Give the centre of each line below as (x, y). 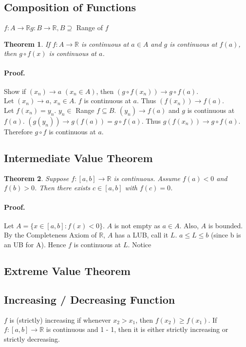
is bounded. (226, 225)
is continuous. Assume (147, 178)
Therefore (18, 131)
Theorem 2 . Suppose (37, 178)
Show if (15, 91)
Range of (89, 27)
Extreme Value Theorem (67, 270)
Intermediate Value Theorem (78, 157)
